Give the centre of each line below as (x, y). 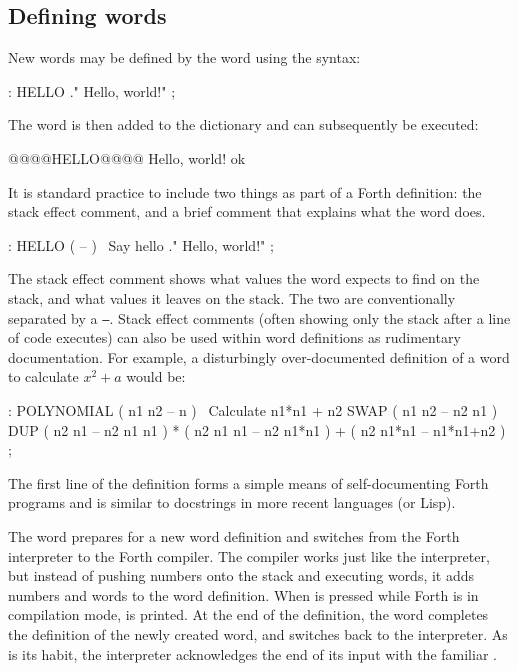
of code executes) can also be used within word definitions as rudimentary (234, 337)
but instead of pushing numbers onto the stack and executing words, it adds (241, 575)
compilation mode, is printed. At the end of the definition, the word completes (248, 614)
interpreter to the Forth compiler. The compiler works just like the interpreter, (249, 555)
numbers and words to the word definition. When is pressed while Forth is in (243, 594)
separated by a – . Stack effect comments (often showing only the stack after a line (259, 317)
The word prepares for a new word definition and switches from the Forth (234, 535)
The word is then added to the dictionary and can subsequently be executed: (243, 124)
